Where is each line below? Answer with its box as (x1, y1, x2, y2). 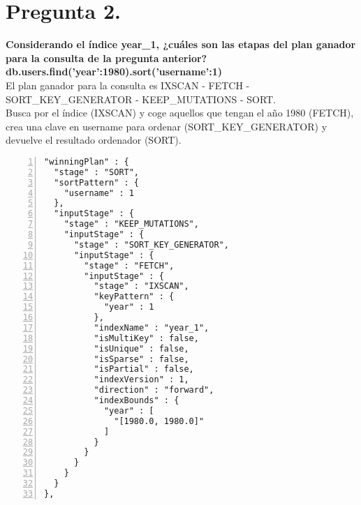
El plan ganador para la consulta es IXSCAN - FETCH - (6, 77, 250, 92)
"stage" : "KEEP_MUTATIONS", (64, 219, 199, 229)
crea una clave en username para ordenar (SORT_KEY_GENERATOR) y (6, 119, 327, 133)
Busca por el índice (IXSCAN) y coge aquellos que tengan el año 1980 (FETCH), (6, 105, 354, 120)
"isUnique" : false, (94, 343, 189, 354)
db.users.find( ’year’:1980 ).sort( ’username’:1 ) (6, 64, 222, 79)
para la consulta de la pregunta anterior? (6, 50, 207, 65)
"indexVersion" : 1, (94, 375, 189, 385)
